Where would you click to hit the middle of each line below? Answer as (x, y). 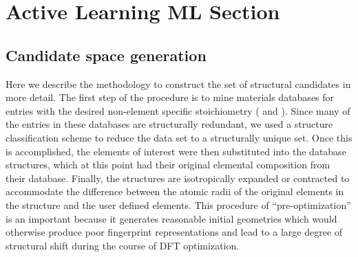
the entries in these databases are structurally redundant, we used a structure (169, 124)
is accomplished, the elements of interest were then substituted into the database (176, 151)
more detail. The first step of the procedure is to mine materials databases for (170, 97)
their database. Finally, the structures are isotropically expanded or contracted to (178, 178)
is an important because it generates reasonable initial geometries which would (171, 218)
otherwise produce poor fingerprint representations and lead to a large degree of (174, 232)
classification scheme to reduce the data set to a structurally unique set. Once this (179, 137)
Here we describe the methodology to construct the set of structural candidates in (178, 83)
